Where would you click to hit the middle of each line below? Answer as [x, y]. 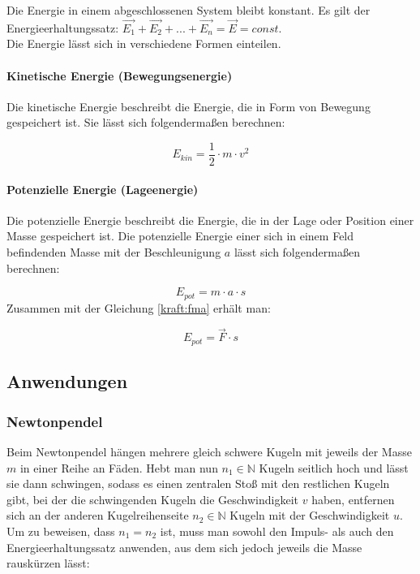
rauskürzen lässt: [48, 563]
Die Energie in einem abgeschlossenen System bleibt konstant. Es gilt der [189, 10]
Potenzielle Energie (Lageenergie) [103, 189]
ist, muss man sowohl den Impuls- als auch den [277, 531]
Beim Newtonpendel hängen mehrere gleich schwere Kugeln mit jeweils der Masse [209, 451]
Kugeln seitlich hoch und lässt [334, 467]
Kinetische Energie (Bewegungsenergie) [120, 75]
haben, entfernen [353, 499]
